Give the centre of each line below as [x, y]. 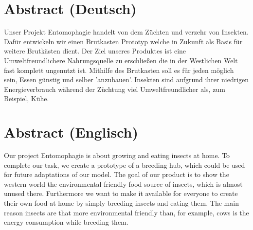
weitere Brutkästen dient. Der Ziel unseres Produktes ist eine [95, 51]
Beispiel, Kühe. [27, 98]
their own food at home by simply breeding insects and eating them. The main [121, 203]
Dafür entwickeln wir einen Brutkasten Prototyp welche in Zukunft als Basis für [123, 41]
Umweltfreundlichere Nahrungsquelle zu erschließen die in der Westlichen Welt [121, 60]
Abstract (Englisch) [71, 132]
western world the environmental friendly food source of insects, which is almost [123, 184]
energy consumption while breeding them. [66, 222]
